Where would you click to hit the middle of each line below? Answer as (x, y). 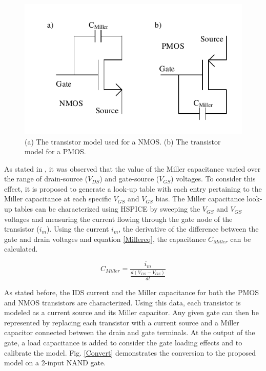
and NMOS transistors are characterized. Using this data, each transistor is (122, 302)
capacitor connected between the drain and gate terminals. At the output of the (130, 332)
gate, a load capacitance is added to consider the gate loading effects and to (123, 343)
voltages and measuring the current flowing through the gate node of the (118, 219)
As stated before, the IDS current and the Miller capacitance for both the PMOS (131, 292)
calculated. (21, 249)
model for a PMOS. (55, 151)
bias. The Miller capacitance (200, 199)
